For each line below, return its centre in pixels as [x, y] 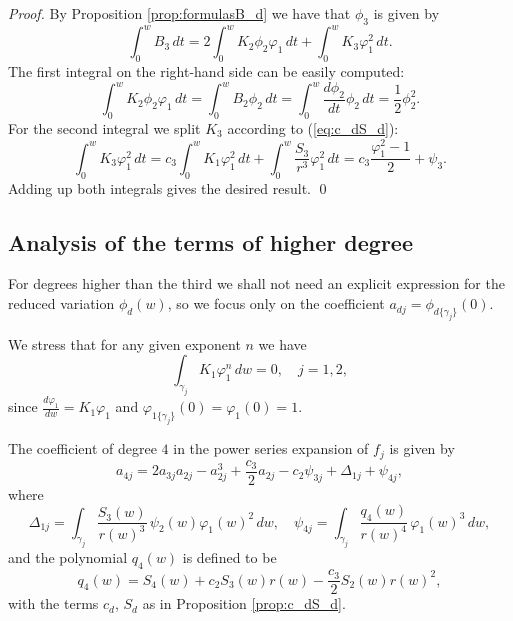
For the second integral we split [104, 127]
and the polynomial [68, 557]
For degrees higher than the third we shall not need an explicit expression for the [256, 283]
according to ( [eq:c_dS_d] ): [313, 127]
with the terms [53, 603]
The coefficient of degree [82, 448]
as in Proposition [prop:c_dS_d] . [244, 603]
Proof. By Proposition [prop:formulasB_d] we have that [179, 13]
